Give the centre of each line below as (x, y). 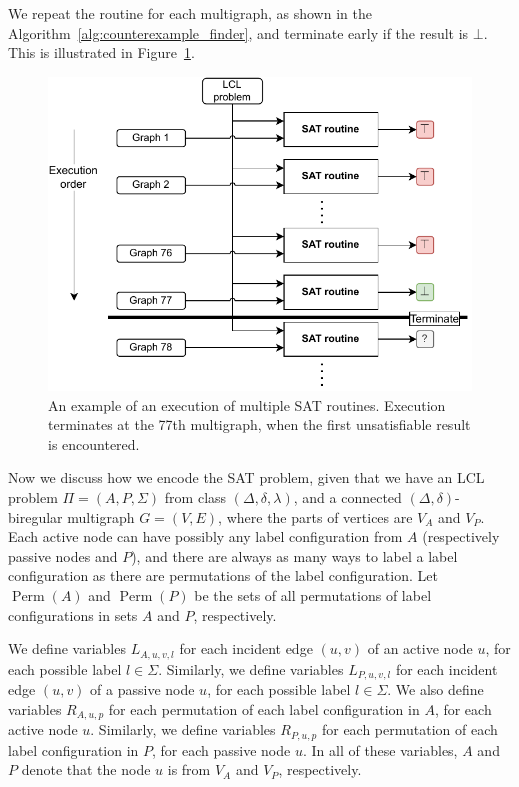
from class (195, 497)
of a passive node (142, 689)
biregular (35, 516)
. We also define (435, 689)
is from (189, 769)
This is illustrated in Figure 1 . (101, 52)
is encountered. (94, 443)
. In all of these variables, (380, 749)
